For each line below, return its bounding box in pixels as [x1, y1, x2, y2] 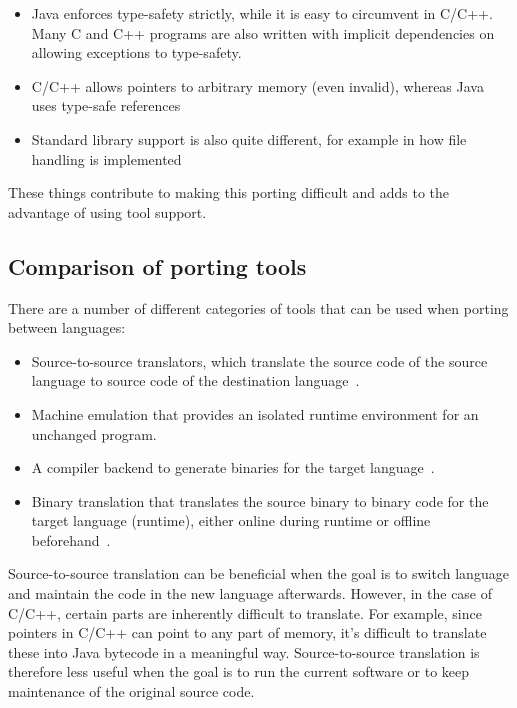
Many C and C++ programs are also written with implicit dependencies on [31, 22, 495, 43]
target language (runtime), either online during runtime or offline [31, 510, 431, 531]
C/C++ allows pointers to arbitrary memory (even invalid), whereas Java [31, 75, 484, 96]
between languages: [8, 317, 126, 338]
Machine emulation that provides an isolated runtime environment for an [31, 403, 479, 424]
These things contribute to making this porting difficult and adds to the [8, 182, 450, 203]
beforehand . [31, 529, 111, 550]
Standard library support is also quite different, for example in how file [31, 128, 467, 149]
